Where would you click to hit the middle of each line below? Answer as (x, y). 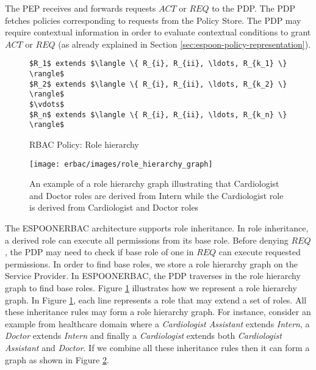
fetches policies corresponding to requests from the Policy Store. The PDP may (153, 20)
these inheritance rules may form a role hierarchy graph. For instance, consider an (158, 312)
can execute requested (260, 252)
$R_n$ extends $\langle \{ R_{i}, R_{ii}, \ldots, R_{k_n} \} (158, 114)
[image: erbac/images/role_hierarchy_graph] (121, 164)
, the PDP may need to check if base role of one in (99, 252)
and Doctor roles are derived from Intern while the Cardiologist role (156, 195)
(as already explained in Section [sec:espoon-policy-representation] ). (185, 44)
